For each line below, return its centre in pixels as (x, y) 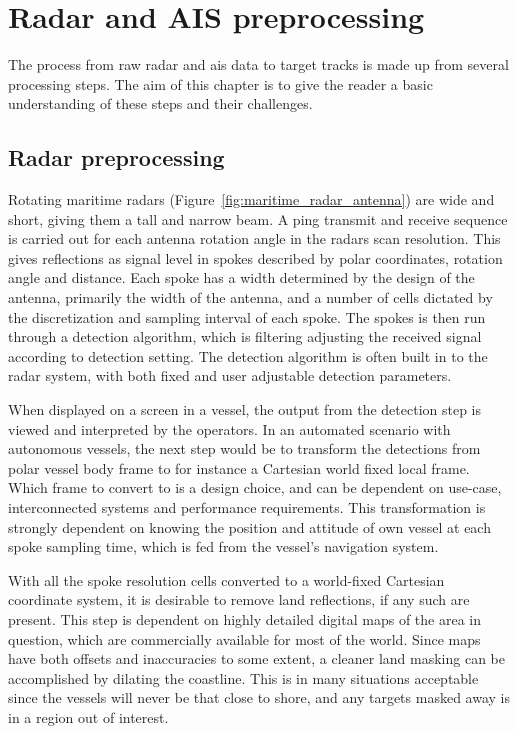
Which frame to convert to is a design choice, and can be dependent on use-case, (255, 487)
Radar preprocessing (116, 157)
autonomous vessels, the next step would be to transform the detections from (244, 448)
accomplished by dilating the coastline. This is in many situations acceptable (243, 677)
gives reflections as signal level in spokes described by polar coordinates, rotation (255, 257)
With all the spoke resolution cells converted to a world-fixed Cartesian (226, 579)
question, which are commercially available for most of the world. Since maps (244, 638)
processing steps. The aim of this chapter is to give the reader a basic (220, 83)
